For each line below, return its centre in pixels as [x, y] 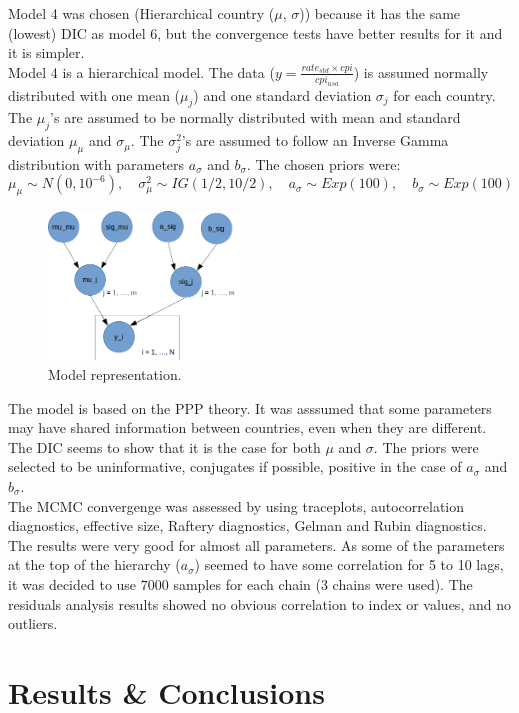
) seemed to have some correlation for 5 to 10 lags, [349, 564]
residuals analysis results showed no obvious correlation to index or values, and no [259, 603]
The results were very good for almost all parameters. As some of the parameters [256, 544]
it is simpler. [46, 52]
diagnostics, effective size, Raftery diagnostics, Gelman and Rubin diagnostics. [247, 525]
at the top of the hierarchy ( [94, 564]
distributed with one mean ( [94, 94]
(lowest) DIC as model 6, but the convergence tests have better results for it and [255, 32]
